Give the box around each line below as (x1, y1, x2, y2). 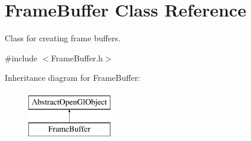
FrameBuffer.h (51, 51, 103, 64)
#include (5, 51, 38, 64)
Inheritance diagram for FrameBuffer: (5, 71, 141, 84)
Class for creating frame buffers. (5, 32, 120, 44)
